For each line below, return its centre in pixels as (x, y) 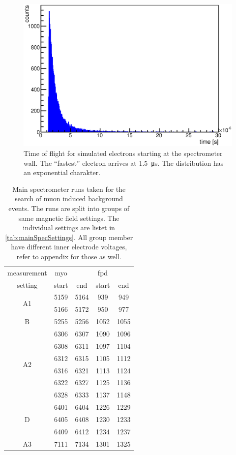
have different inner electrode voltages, (69, 247)
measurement (27, 272)
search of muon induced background (69, 198)
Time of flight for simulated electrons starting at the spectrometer (123, 153)
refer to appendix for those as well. (69, 256)
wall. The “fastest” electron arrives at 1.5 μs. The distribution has (124, 163)
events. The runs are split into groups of (69, 208)
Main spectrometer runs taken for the (69, 189)
